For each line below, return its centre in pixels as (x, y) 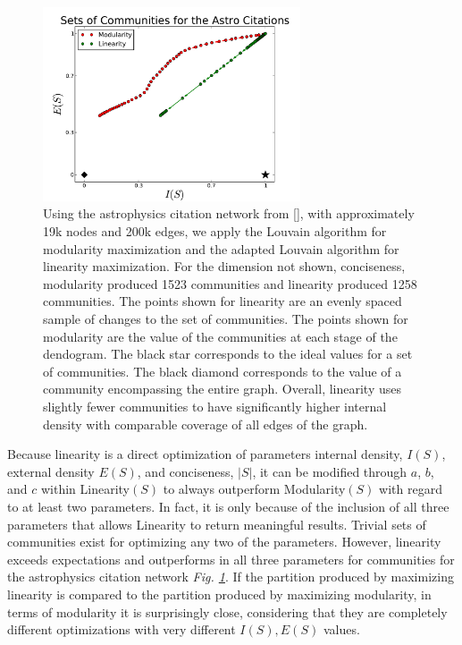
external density (51, 471)
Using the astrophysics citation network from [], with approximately (229, 213)
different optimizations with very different (122, 629)
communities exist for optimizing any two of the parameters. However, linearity (224, 542)
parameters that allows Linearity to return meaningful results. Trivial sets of (217, 524)
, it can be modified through (330, 471)
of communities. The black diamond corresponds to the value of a (223, 371)
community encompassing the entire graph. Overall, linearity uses (223, 389)
